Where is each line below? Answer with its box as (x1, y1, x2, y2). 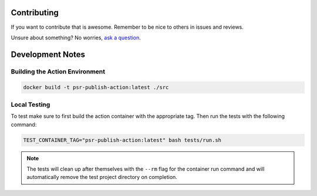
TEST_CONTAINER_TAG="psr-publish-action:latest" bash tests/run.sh (23, 137, 222, 143)
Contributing (11, 8, 59, 18)
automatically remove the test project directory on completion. (26, 174, 177, 181)
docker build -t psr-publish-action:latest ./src (23, 84, 169, 91)
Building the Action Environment (11, 67, 106, 76)
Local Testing (11, 100, 50, 109)
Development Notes (11, 49, 85, 59)
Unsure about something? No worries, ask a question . (11, 34, 141, 41)
